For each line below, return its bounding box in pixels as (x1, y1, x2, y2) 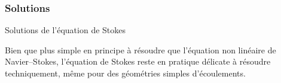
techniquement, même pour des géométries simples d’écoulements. (5, 67, 246, 79)
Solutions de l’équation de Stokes (5, 24, 126, 36)
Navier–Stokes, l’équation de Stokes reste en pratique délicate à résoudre (5, 55, 271, 68)
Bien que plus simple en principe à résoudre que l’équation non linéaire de (5, 43, 276, 56)
